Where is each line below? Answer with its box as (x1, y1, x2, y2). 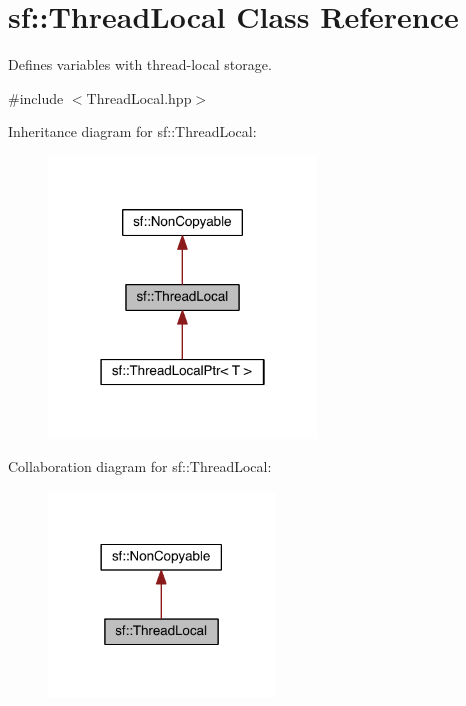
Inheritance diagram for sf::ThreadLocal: (8, 121, 257, 142)
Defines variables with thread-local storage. (8, 54, 272, 75)
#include (8, 87, 64, 108)
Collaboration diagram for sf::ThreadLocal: (8, 456, 272, 477)
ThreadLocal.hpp (86, 87, 192, 108)
